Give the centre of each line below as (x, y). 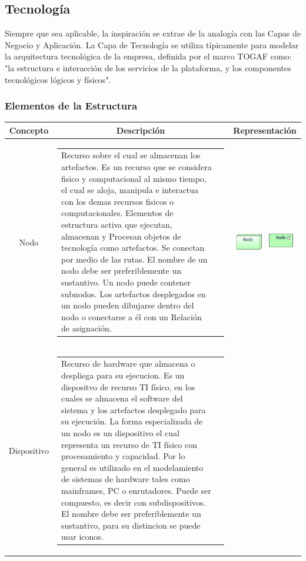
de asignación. (87, 328)
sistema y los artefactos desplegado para (134, 409)
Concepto (29, 130)
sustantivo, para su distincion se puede (131, 525)
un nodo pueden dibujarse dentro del (128, 305)
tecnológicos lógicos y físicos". (58, 79)
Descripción (141, 130)
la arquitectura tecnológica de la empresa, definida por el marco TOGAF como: (148, 56)
